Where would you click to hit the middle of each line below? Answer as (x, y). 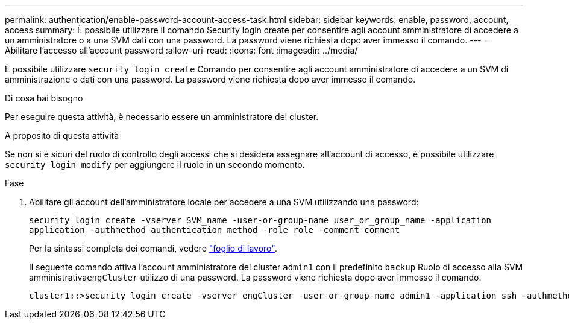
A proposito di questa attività (62, 135)
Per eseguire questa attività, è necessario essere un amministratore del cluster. (162, 117)
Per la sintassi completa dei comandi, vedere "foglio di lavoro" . (153, 248)
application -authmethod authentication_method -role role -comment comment (215, 230)
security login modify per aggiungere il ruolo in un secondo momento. (155, 164)
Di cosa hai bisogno (44, 98)
